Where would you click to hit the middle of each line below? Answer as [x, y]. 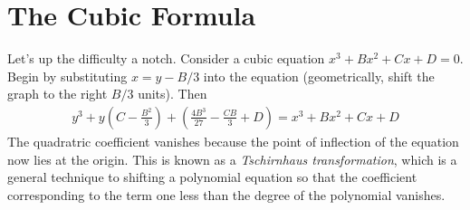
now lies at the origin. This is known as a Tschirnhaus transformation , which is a [232, 159]
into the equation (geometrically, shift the [319, 76]
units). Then [173, 94]
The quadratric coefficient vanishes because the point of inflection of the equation [233, 141]
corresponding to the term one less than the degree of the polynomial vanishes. [226, 194]
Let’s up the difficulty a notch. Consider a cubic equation [166, 58]
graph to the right [58, 94]
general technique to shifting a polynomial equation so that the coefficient [212, 177]
